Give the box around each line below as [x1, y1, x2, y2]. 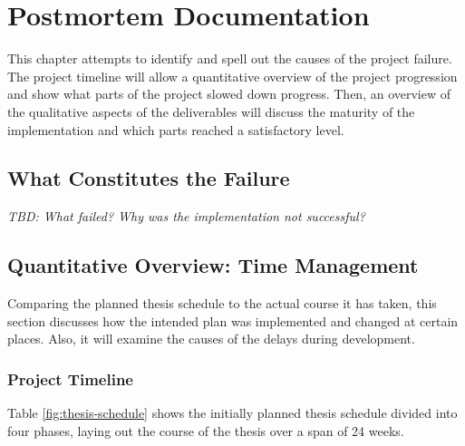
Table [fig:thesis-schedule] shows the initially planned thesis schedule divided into [7, 403, 458, 422]
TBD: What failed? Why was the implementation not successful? [7, 207, 365, 226]
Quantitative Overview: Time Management [7, 251, 419, 279]
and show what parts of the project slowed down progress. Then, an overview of [7, 84, 451, 103]
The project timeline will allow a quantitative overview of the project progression [7, 66, 458, 85]
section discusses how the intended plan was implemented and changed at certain [7, 311, 459, 330]
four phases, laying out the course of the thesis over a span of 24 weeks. [7, 421, 404, 440]
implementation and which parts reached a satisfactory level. [7, 120, 344, 139]
